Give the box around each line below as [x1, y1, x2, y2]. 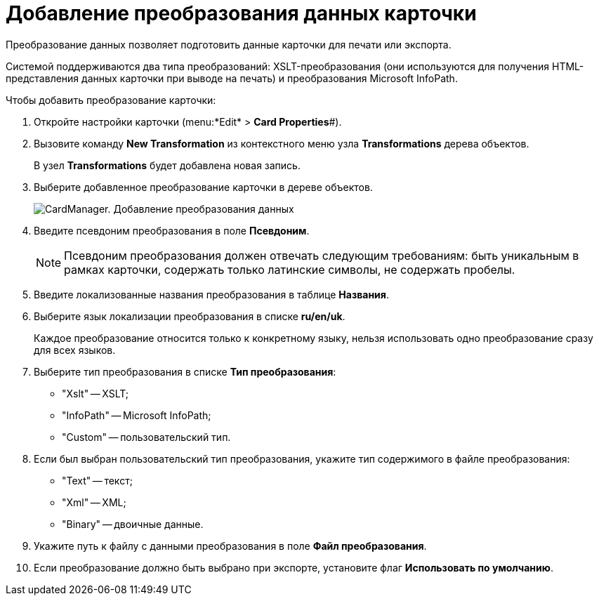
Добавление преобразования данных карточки [6, 1, 477, 25]
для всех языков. [34, 343, 116, 356]
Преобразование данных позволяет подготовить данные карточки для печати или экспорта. [6, 38, 452, 51]
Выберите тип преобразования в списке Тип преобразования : [34, 365, 336, 378]
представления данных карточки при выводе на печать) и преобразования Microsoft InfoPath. [6, 72, 458, 84]
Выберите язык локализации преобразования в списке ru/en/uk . [34, 310, 345, 322]
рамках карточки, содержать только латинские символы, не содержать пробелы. [64, 262, 515, 277]
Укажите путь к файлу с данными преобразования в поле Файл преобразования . [34, 539, 427, 552]
